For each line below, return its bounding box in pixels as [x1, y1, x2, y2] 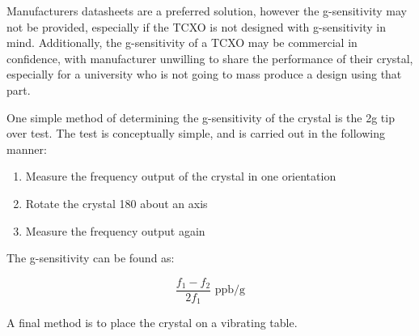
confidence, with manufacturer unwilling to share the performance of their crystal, [6, 49, 413, 66]
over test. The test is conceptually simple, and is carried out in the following [6, 125, 385, 142]
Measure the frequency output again [25, 222, 205, 239]
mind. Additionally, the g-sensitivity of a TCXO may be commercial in [6, 34, 358, 51]
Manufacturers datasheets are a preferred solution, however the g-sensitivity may [6, 2, 407, 19]
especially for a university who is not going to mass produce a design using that [6, 66, 402, 83]
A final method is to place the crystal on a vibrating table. [6, 314, 298, 331]
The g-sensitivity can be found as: [6, 249, 175, 266]
